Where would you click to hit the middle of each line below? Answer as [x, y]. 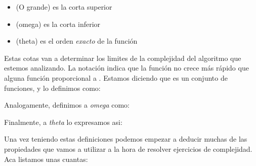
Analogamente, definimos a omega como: [67, 105]
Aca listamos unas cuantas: [46, 159]
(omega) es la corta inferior [58, 24]
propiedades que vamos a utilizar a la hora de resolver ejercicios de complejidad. [128, 148]
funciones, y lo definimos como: [52, 88]
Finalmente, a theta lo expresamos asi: [63, 122]
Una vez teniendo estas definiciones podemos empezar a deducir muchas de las [126, 139]
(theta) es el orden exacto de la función [77, 41]
